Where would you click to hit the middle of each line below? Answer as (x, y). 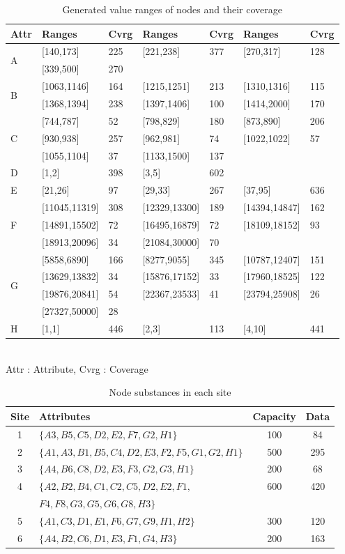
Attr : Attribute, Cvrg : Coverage (77, 368)
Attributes (65, 416)
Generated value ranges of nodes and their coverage (172, 9)
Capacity (274, 416)
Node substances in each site (170, 392)
